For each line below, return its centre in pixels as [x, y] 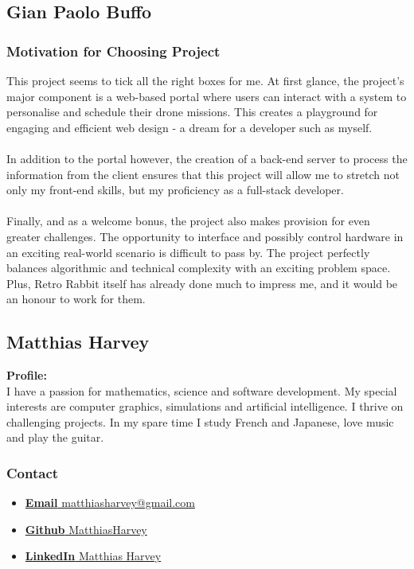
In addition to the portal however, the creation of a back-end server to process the [207, 158]
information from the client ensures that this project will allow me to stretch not [203, 174]
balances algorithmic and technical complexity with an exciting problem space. [199, 268]
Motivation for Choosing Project [113, 51]
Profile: [27, 375]
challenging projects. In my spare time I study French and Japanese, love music [200, 421]
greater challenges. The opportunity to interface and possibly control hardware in [205, 236]
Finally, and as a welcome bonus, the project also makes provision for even [188, 221]
